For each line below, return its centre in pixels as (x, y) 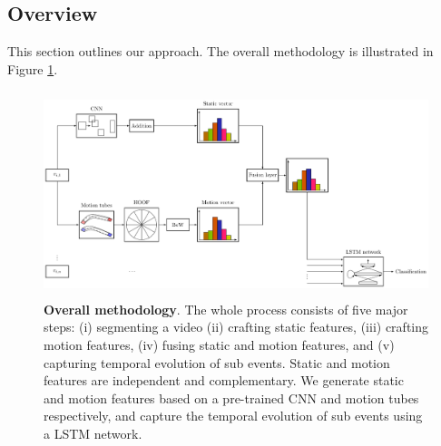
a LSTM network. (93, 433)
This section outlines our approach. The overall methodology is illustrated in (220, 51)
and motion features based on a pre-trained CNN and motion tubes (231, 398)
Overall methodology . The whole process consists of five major (226, 309)
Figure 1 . (33, 68)
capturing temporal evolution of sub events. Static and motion (217, 362)
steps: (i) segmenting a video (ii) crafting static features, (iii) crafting (236, 327)
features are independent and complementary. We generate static (224, 380)
